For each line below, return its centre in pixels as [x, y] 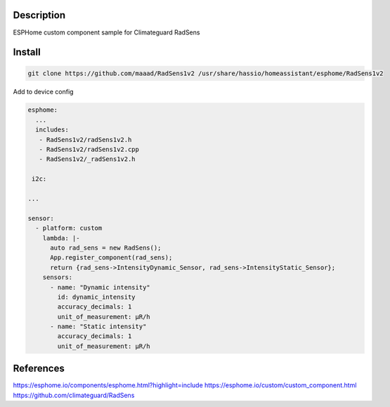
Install [27, 52]
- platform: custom [69, 228]
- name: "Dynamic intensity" [100, 287]
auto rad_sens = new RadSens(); [106, 247]
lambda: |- [61, 238]
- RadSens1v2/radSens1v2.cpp [89, 150]
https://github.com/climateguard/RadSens [74, 395]
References [39, 369]
